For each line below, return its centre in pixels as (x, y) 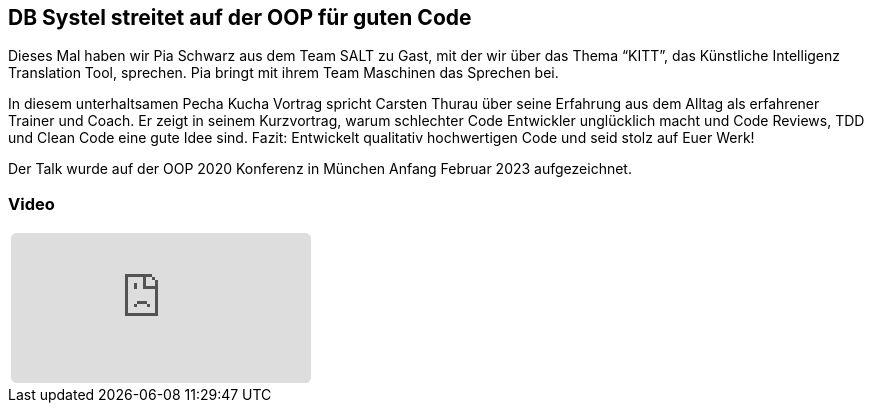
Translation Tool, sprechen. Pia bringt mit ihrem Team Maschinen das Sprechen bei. (283, 73)
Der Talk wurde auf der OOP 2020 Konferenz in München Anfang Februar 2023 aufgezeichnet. (320, 169)
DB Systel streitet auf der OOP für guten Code (240, 17)
